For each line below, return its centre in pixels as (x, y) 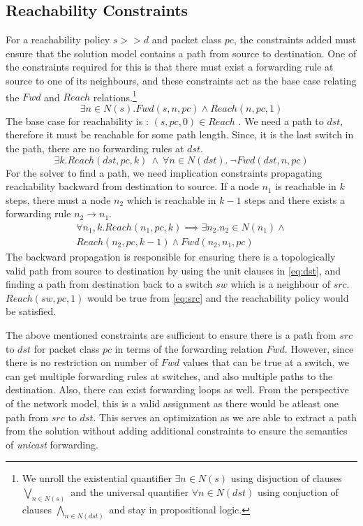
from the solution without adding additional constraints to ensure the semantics (177, 431)
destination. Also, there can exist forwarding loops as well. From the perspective (177, 389)
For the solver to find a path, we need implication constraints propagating (164, 172)
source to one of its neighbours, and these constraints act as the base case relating (181, 80)
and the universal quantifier (130, 491)
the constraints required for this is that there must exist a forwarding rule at (170, 67)
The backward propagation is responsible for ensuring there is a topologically (171, 257)
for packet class (67, 348)
